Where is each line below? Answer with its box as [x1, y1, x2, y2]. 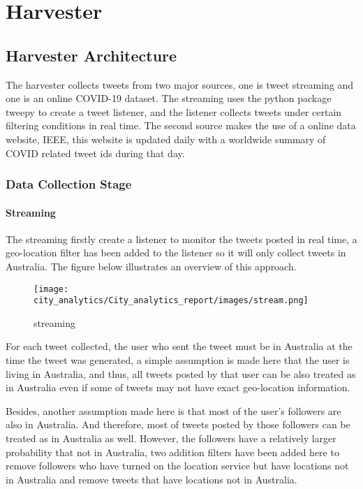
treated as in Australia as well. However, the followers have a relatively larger [6, 431, 336, 446]
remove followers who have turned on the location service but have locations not [6, 458, 349, 473]
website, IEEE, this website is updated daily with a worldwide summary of [6, 131, 326, 146]
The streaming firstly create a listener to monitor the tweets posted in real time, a [6, 231, 357, 246]
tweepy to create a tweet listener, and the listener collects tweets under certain [6, 104, 342, 119]
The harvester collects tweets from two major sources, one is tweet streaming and [6, 77, 354, 92]
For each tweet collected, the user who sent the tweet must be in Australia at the [6, 339, 353, 353]
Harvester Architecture [6, 44, 177, 66]
